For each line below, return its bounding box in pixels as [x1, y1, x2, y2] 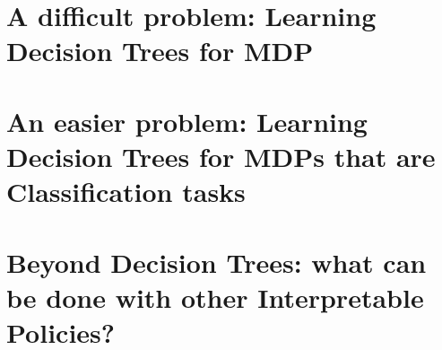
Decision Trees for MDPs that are [6, 137, 436, 174]
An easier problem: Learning [6, 102, 368, 139]
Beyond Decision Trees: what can [6, 243, 427, 280]
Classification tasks [6, 173, 246, 210]
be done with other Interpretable [6, 278, 424, 315]
